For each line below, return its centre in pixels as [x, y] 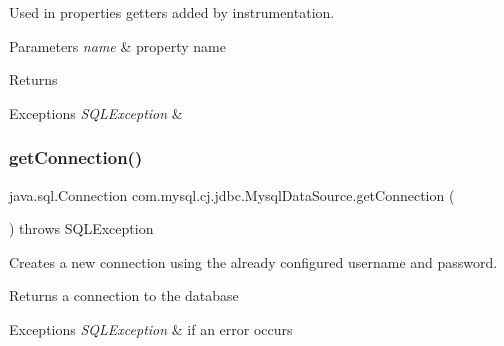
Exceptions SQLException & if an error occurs [151, 328]
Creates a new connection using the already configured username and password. [253, 261]
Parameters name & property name [117, 45]
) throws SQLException [81, 228]
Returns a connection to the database [124, 295]
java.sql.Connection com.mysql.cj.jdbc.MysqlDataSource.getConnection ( [232, 194]
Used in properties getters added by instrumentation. [172, 12]
